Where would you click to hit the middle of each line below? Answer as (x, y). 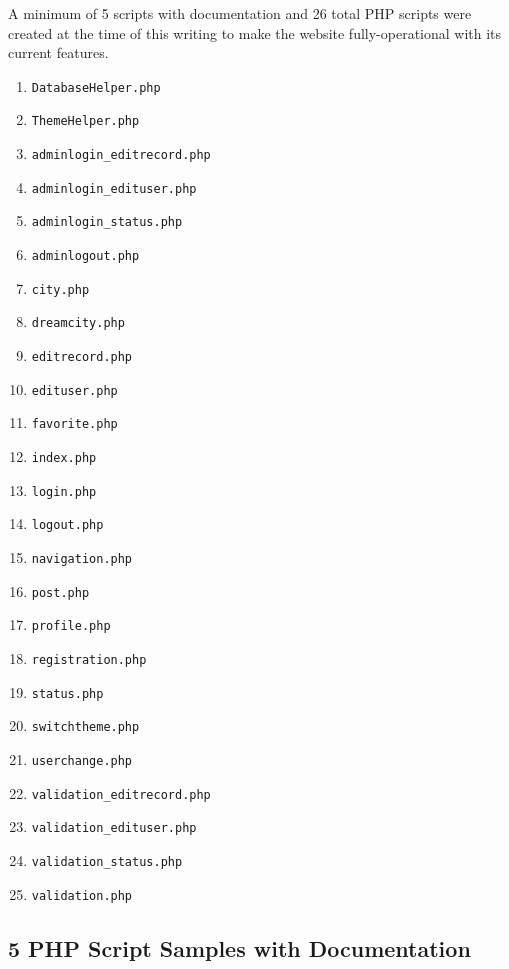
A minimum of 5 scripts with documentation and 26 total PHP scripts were (240, 13)
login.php (64, 491)
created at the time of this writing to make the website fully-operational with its (255, 32)
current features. (58, 52)
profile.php (71, 626)
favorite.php (74, 424)
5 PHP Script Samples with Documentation (239, 947)
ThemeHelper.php (85, 121)
